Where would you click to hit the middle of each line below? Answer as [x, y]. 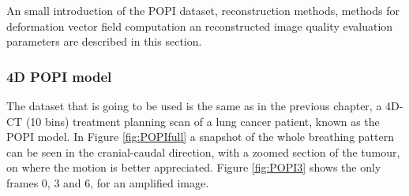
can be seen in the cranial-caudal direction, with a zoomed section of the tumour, [203, 152]
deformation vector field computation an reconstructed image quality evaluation [200, 26]
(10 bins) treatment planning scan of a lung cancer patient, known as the [203, 121]
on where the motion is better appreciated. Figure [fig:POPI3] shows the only [194, 167]
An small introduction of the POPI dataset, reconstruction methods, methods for [203, 10]
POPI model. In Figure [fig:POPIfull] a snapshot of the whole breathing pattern [200, 137]
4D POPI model [59, 76]
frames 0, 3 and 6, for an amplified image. [108, 182]
